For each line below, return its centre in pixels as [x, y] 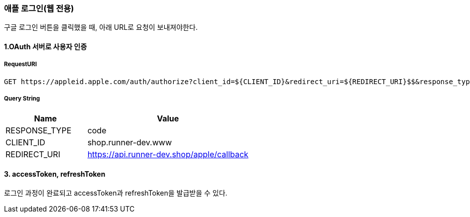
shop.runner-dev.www [129, 142]
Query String [22, 99]
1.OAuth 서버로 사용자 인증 [46, 46]
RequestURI [20, 64]
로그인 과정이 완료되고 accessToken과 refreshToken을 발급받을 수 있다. [116, 193]
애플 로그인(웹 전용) [39, 8]
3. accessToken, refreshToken [55, 174]
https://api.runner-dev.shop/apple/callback [168, 154]
